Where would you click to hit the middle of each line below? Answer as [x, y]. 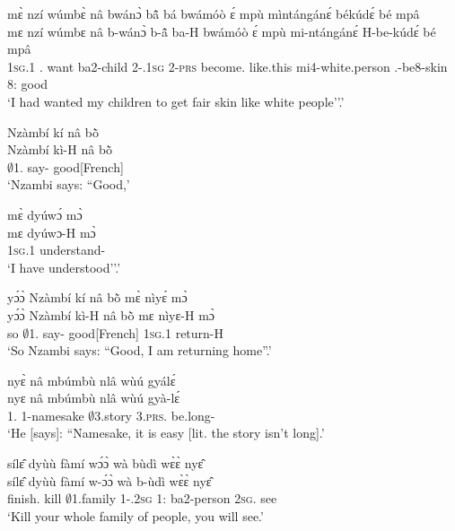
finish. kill [35, 498]
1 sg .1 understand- [57, 250]
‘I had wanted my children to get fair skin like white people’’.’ [176, 101]
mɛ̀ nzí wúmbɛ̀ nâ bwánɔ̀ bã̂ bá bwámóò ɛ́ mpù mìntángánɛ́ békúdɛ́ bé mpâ [214, 13]
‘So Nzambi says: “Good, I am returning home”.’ [140, 350]
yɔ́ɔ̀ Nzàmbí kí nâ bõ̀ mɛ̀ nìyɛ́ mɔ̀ [97, 297]
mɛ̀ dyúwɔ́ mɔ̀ [45, 214]
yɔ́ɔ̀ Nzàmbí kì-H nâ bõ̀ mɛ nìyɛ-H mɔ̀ [111, 314]
